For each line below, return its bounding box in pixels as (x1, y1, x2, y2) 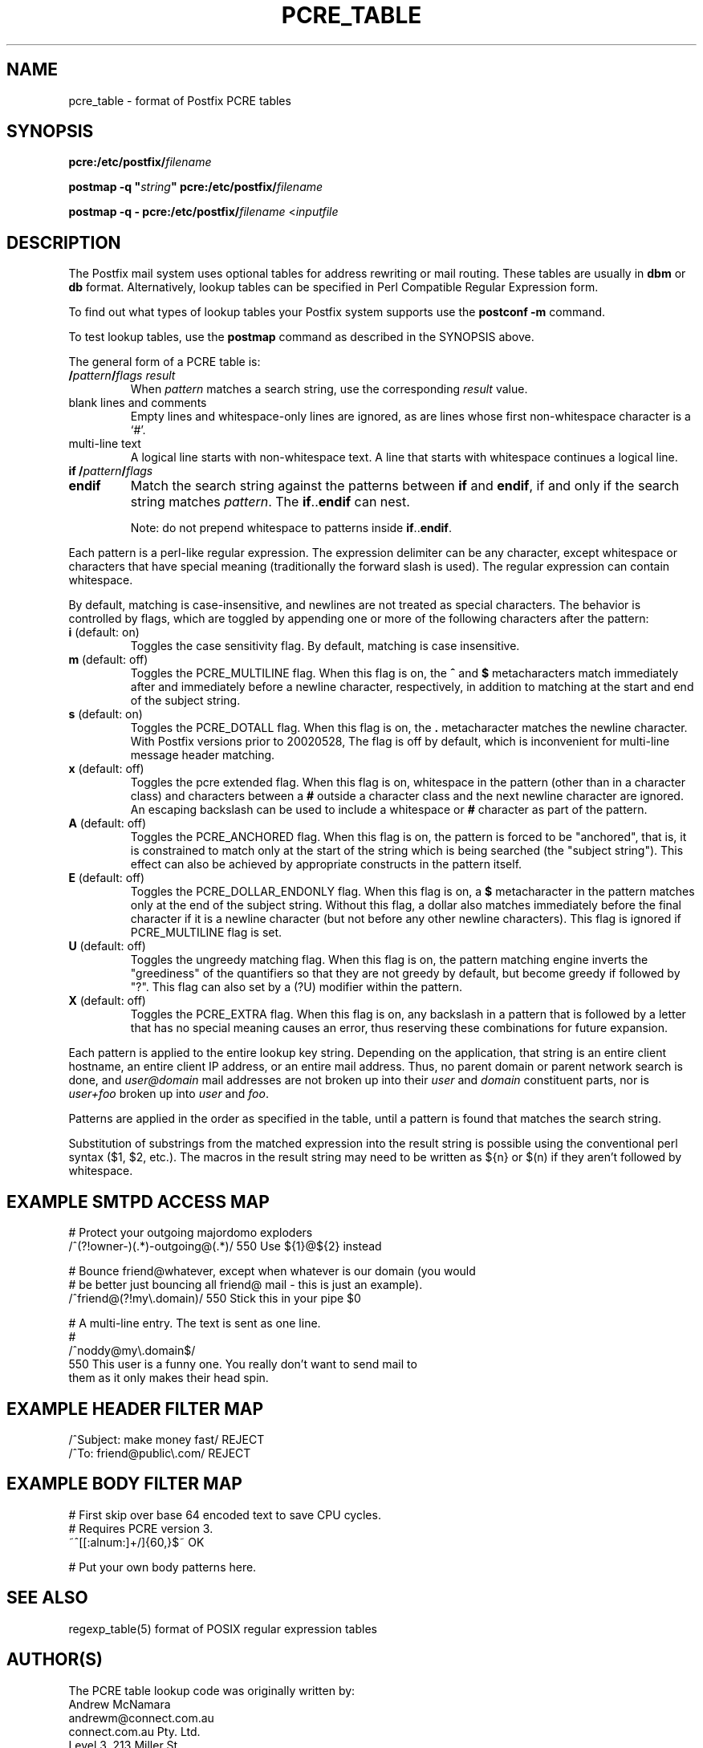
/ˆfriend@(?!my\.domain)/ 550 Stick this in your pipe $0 (68, 1291, 361, 1306)
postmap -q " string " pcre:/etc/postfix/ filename (68, 180, 323, 194)
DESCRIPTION (6, 232, 121, 253)
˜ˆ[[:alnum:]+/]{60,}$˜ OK (68, 1535, 205, 1549)
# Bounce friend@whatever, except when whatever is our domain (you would (68, 1264, 476, 1278)
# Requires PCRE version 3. (68, 1521, 213, 1535)
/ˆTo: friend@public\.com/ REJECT (68, 1445, 251, 1460)
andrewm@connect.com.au (68, 1710, 214, 1725)
